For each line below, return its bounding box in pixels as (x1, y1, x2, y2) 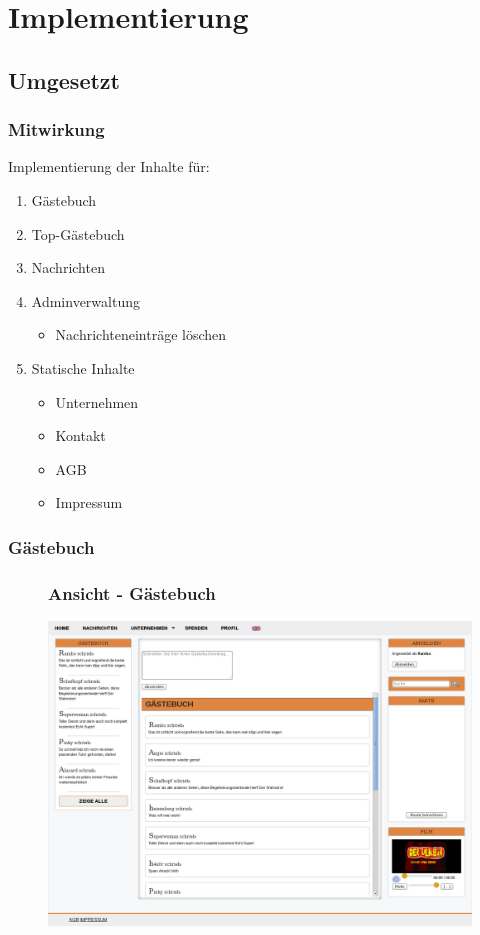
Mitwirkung (8, 117, 105, 142)
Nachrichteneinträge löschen (55, 324, 227, 345)
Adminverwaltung (31, 290, 140, 311)
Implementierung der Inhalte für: (8, 156, 210, 177)
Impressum (55, 492, 123, 513)
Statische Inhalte (31, 357, 135, 378)
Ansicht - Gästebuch (48, 580, 216, 605)
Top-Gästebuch (31, 223, 125, 244)
